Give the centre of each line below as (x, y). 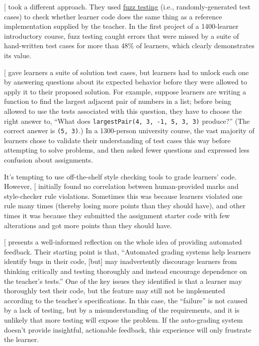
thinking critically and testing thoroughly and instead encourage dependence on (126, 271)
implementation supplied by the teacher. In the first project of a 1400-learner (121, 26)
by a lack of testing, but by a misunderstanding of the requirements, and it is (122, 310)
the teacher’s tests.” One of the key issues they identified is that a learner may (123, 281)
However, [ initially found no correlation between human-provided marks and (121, 186)
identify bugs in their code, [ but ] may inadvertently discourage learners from (121, 261)
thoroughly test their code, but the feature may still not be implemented (115, 291)
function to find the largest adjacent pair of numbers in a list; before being (118, 101)
